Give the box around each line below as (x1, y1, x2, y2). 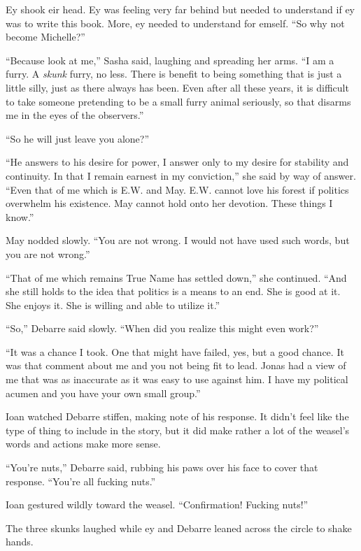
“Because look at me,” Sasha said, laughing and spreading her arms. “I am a (6, 52, 334, 67)
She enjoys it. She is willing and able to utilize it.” (6, 297, 220, 312)
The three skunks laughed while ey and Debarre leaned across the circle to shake (6, 520, 352, 535)
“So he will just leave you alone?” (6, 131, 150, 145)
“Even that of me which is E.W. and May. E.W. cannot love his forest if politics (6, 182, 349, 196)
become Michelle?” (6, 29, 85, 44)
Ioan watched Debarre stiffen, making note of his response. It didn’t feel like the (6, 409, 349, 424)
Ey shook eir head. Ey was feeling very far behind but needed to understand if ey (6, 2, 355, 16)
